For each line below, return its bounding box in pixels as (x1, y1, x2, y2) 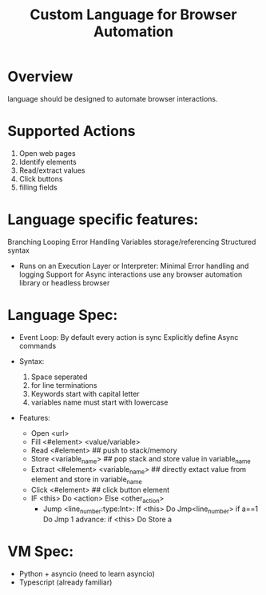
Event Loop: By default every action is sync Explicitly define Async (18, 332, 239, 341)
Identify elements (18, 157, 77, 166)
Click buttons (18, 174, 63, 183)
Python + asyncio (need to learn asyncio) (18, 569, 155, 578)
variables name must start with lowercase (30, 397, 169, 407)
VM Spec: (7, 542, 74, 561)
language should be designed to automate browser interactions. (7, 94, 218, 103)
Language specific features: (7, 210, 199, 229)
